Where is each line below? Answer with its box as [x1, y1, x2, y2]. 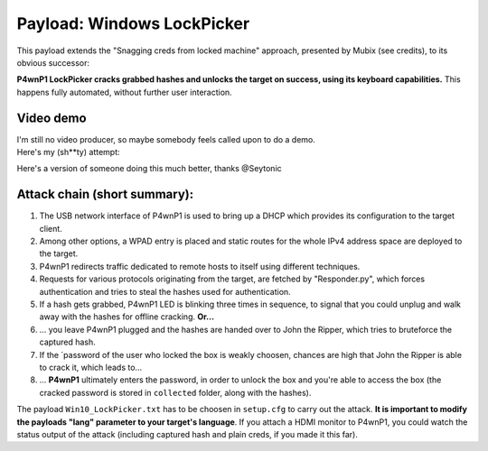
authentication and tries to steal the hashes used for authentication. [39, 286, 291, 297]
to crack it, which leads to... [39, 362, 143, 373]
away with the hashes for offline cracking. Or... [39, 311, 215, 322]
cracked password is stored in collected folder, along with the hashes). [39, 387, 312, 398]
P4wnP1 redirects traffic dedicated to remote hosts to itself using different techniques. [39, 261, 361, 272]
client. [39, 223, 62, 234]
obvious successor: [16, 57, 90, 68]
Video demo [16, 110, 87, 125]
